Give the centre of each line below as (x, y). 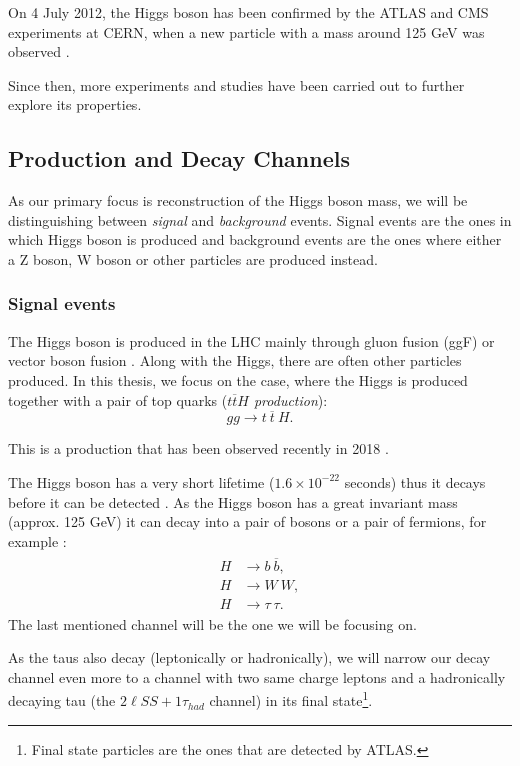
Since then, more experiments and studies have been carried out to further (236, 84)
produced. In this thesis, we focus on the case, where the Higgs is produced (238, 379)
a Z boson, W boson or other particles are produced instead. (193, 258)
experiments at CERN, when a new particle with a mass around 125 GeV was (246, 31)
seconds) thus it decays (415, 481)
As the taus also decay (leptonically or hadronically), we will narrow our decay (249, 657)
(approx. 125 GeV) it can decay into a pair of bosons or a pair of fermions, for (247, 521)
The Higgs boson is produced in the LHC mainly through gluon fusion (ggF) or (251, 340)
